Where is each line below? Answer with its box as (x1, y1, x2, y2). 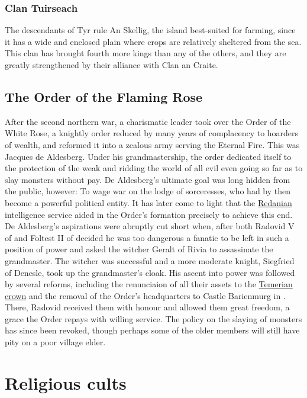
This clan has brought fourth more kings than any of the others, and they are (5, 47, 286, 59)
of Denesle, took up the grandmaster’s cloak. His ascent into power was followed (5, 266, 295, 278)
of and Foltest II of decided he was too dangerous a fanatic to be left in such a (5, 231, 289, 243)
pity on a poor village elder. (5, 336, 106, 348)
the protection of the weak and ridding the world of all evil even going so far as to (5, 162, 303, 174)
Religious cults (5, 370, 127, 394)
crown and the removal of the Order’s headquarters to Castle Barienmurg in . (5, 289, 286, 301)
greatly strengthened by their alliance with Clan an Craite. (5, 59, 218, 70)
